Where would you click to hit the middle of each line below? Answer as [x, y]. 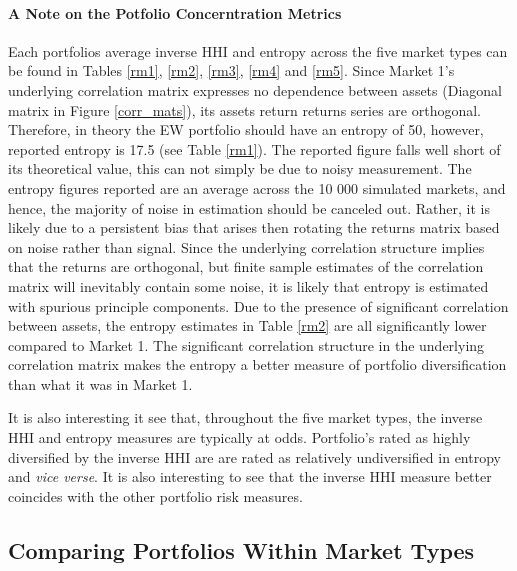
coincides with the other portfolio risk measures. [155, 495]
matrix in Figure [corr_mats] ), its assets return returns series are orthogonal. [244, 109]
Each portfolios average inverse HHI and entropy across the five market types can [258, 50]
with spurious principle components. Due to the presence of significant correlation [258, 305]
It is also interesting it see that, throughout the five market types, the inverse [245, 417]
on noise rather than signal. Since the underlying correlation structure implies [246, 246]
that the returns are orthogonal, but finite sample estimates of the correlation [246, 266]
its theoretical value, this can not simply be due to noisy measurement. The [240, 168]
